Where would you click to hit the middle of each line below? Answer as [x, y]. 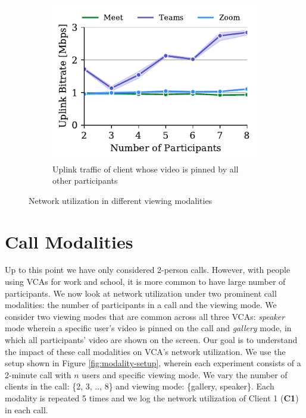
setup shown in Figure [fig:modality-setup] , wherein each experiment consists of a [153, 363]
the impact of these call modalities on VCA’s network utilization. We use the [145, 351]
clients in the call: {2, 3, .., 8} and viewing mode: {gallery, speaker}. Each [140, 386]
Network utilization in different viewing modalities [121, 200]
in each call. [26, 409]
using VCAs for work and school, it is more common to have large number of [145, 282]
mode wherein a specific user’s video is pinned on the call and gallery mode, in [148, 328]
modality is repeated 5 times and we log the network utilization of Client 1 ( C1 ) [152, 397]
